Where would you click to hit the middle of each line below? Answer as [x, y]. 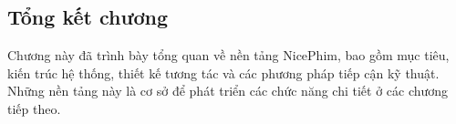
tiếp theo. [34, 108]
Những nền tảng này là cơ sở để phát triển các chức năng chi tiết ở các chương [228, 91]
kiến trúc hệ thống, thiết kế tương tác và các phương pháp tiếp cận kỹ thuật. [223, 72]
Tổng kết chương [88, 17]
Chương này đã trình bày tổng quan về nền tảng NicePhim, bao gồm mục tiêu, [228, 55]
